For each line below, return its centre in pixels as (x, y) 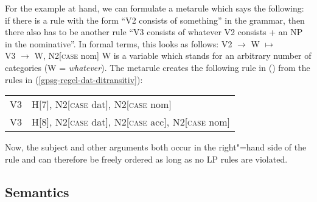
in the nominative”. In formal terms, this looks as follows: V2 (119, 43)
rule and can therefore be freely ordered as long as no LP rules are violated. (146, 159)
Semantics (37, 191)
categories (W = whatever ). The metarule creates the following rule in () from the (158, 67)
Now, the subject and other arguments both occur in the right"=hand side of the (156, 147)
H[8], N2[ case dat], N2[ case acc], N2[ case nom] (131, 122)
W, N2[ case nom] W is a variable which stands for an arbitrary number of (173, 56)
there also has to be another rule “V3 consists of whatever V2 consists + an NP (154, 32)
